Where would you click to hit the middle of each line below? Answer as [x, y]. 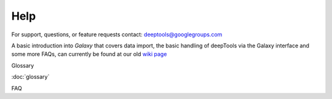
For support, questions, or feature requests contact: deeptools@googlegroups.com [117, 34]
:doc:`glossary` [30, 77]
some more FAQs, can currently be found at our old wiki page [89, 54]
